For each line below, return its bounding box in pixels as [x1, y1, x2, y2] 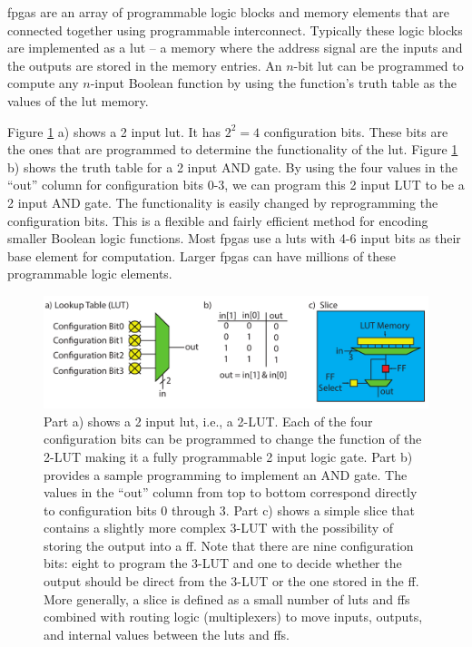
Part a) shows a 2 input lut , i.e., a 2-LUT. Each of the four [44, 411, 373, 430]
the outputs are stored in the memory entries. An [7, 55, 282, 74]
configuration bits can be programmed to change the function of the [44, 429, 422, 448]
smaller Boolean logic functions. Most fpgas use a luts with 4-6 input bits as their [7, 229, 461, 248]
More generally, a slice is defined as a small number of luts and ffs [44, 589, 410, 608]
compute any [7, 74, 79, 93]
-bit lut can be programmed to [293, 55, 464, 74]
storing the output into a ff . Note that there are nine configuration [44, 535, 414, 554]
